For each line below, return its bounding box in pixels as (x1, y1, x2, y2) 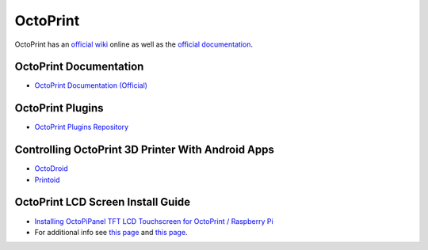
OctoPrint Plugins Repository (34, 123, 129, 132)
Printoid (34, 175, 60, 184)
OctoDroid (34, 164, 69, 173)
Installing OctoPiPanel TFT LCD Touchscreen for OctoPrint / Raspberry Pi (34, 216, 273, 225)
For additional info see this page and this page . (34, 227, 188, 237)
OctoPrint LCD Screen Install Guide (14, 195, 191, 209)
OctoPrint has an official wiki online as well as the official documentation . (14, 40, 254, 49)
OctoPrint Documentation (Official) (34, 81, 148, 90)
